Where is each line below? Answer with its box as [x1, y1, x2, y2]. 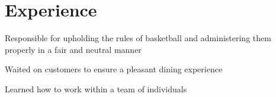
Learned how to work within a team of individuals [5, 82, 187, 95]
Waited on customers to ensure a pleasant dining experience [5, 63, 223, 75]
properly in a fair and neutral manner [5, 43, 142, 55]
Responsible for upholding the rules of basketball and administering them [5, 32, 271, 44]
